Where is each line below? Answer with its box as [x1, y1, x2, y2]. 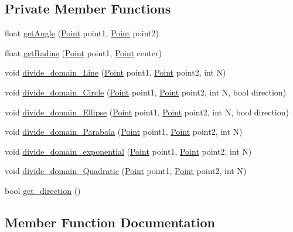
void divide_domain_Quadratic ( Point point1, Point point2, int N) [5, 165, 247, 177]
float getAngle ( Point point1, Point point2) [5, 27, 159, 39]
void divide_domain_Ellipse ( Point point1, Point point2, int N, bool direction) [5, 105, 289, 118]
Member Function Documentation [5, 213, 216, 231]
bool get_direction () [5, 184, 81, 196]
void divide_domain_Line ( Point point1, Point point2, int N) [5, 66, 226, 79]
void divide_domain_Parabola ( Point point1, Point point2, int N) [5, 125, 243, 138]
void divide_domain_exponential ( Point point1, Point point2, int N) [5, 145, 252, 157]
